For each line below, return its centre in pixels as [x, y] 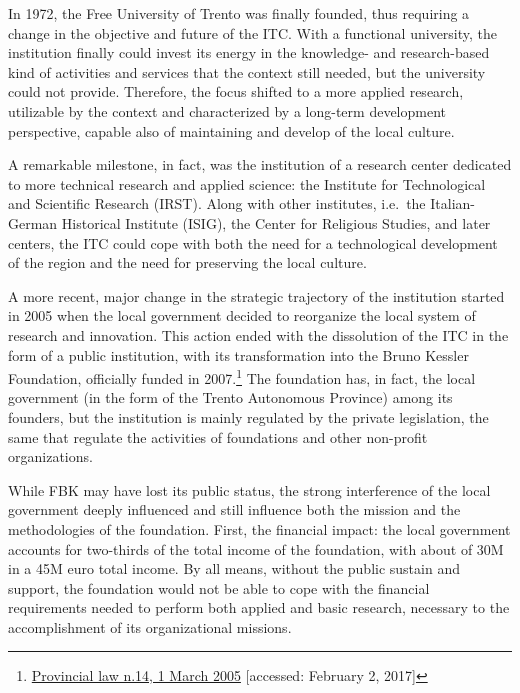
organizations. [50, 456]
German [33, 222]
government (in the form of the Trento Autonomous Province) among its [230, 397]
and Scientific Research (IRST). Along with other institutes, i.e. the [217, 203]
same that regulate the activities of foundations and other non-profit [218, 436]
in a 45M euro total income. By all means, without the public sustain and [234, 568]
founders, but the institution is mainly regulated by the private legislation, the [248, 416]
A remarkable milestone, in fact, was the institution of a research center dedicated [260, 164]
